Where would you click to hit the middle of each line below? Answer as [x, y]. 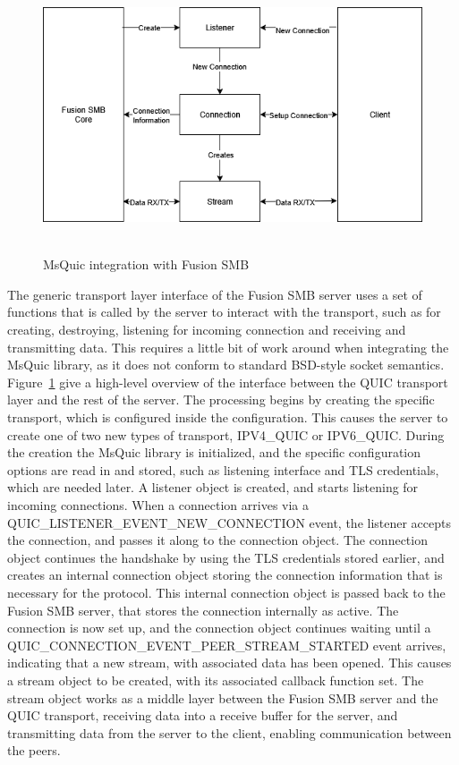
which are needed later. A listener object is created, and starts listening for [213, 487]
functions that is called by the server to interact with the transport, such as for [224, 312]
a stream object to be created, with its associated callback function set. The [216, 680]
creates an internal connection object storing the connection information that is [225, 575]
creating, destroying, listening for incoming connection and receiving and [207, 330]
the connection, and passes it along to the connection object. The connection [217, 540]
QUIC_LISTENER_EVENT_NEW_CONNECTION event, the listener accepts [229, 522]
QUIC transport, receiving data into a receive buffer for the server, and [203, 715]
